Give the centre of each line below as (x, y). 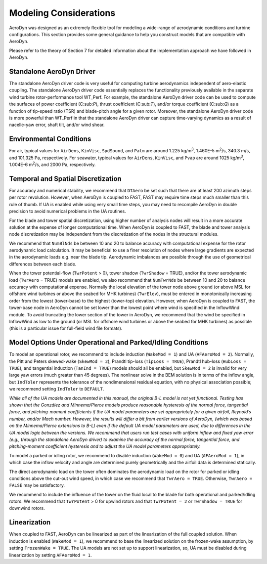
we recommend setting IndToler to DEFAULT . (57, 389)
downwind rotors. (27, 508)
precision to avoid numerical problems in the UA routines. (67, 211)
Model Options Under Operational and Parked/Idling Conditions (109, 343)
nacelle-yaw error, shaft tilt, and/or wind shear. (57, 125)
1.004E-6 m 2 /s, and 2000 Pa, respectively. (52, 164)
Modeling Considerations (62, 13)
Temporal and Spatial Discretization (65, 179)
